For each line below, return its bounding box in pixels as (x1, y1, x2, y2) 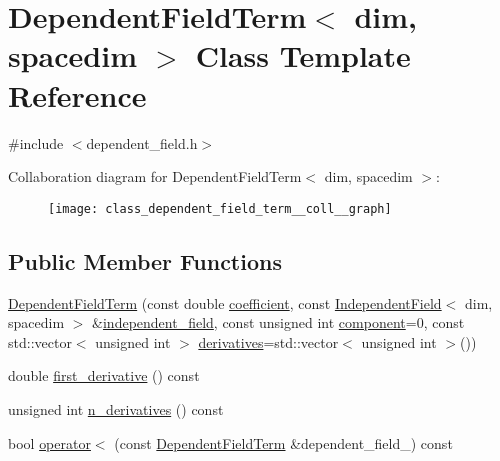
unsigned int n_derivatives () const (8, 398, 224, 419)
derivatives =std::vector (198, 331, 339, 352)
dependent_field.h (86, 132, 198, 153)
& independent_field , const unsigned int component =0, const (92, 312, 465, 333)
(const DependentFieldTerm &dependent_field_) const (114, 432, 453, 453)
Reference (8, 74, 147, 115)
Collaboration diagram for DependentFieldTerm (8, 166, 302, 187)
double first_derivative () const (8, 365, 200, 386)
